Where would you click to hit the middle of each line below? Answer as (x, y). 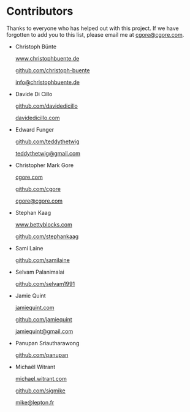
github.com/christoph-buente (52, 70)
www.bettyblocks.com (44, 224)
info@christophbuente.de (47, 82)
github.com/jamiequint (44, 319)
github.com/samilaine (43, 260)
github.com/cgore (38, 189)
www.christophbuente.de (47, 58)
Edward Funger (35, 129)
